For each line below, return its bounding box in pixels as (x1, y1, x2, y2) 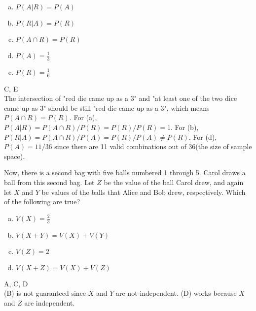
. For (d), (188, 131, 217, 142)
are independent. (24, 297, 75, 308)
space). (4, 151, 25, 161)
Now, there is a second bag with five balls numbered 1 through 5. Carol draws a (4, 167, 246, 178)
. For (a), (69, 112, 97, 123)
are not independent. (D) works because (116, 288, 237, 298)
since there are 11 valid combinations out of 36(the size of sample (54, 141, 252, 152)
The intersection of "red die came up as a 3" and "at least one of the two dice (4, 93, 237, 103)
